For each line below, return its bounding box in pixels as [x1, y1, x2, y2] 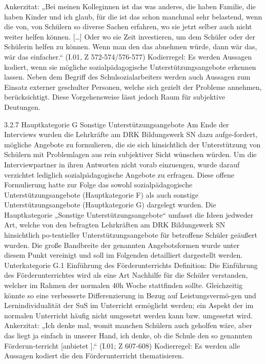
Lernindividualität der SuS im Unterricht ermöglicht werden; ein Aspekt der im [4, 300, 254, 311]
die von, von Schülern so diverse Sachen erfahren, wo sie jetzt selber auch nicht [4, 21, 252, 32]
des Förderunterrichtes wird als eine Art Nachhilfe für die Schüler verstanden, [4, 270, 248, 280]
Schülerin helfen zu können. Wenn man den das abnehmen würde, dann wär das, [4, 41, 257, 52]
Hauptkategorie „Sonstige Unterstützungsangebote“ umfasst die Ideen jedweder [4, 209, 254, 220]
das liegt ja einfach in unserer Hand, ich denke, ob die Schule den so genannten [4, 330, 253, 340]
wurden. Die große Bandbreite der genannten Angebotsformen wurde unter [4, 239, 240, 250]
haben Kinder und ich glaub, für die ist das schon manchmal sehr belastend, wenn [4, 11, 262, 22]
